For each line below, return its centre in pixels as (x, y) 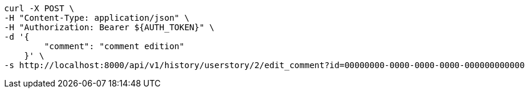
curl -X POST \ (39, 8)
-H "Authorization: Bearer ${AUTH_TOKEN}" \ (110, 27)
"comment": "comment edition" (114, 46)
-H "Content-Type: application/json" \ (97, 18)
